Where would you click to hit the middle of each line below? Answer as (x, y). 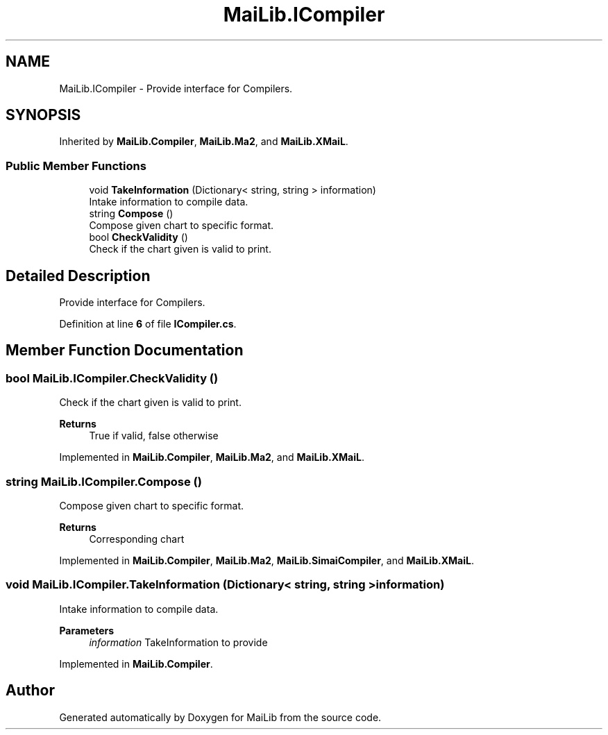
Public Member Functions (76, 166)
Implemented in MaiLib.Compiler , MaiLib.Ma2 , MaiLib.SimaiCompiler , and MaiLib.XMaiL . (267, 560)
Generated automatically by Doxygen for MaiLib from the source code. (220, 717)
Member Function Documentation (125, 350)
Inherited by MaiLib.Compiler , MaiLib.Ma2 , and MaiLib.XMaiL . (204, 142)
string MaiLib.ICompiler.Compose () (104, 481)
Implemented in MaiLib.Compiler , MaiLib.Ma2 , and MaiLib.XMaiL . (212, 457)
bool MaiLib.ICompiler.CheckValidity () (112, 378)
